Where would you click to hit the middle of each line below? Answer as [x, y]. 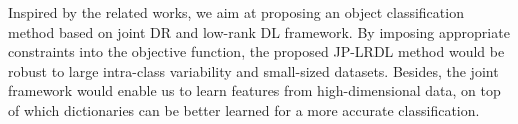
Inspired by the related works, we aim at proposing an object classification [236, 12]
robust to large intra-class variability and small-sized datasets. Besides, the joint [253, 70]
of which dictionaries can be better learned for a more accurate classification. [244, 109]
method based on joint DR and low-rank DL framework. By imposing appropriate [259, 31]
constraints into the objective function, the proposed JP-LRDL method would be [256, 51]
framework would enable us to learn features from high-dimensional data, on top [254, 90]
